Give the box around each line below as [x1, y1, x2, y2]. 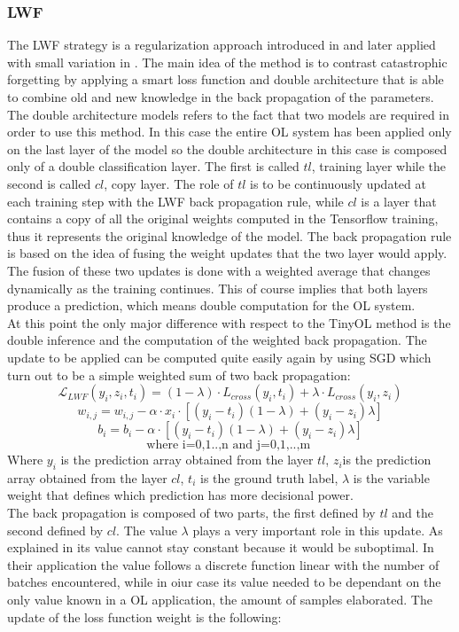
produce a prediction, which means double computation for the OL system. [7, 296, 416, 315]
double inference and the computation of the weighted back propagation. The [7, 331, 427, 349]
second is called [7, 174, 91, 192]
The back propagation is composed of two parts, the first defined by [7, 503, 376, 522]
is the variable [353, 468, 430, 487]
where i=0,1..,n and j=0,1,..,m [146, 439, 311, 452]
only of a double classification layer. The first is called [7, 157, 300, 176]
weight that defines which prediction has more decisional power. [7, 486, 354, 504]
